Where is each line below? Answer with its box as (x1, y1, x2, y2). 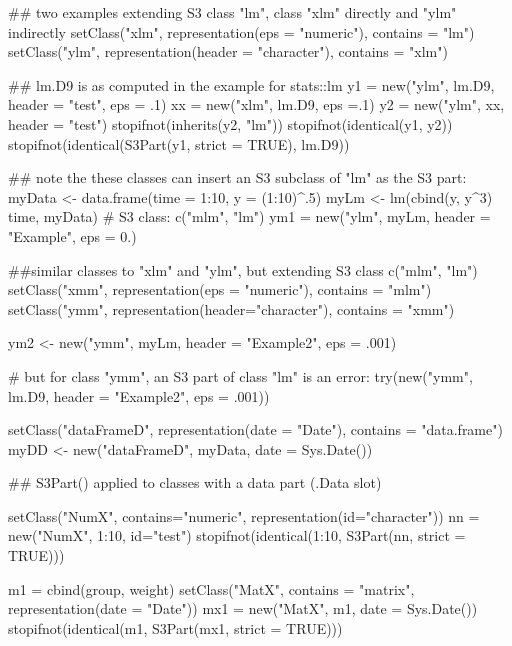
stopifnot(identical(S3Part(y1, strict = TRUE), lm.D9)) (8, 133, 350, 154)
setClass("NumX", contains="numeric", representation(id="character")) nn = (8, 505, 480, 526)
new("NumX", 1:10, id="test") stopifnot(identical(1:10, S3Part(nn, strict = (8, 525, 466, 546)
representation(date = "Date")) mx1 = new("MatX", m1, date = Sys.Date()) (8, 598, 478, 619)
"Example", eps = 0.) (8, 225, 137, 246)
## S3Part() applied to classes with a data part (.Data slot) (8, 472, 382, 493)
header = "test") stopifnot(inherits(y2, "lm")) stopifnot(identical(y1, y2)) (8, 113, 453, 134)
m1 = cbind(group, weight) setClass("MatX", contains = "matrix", (8, 578, 415, 599)
